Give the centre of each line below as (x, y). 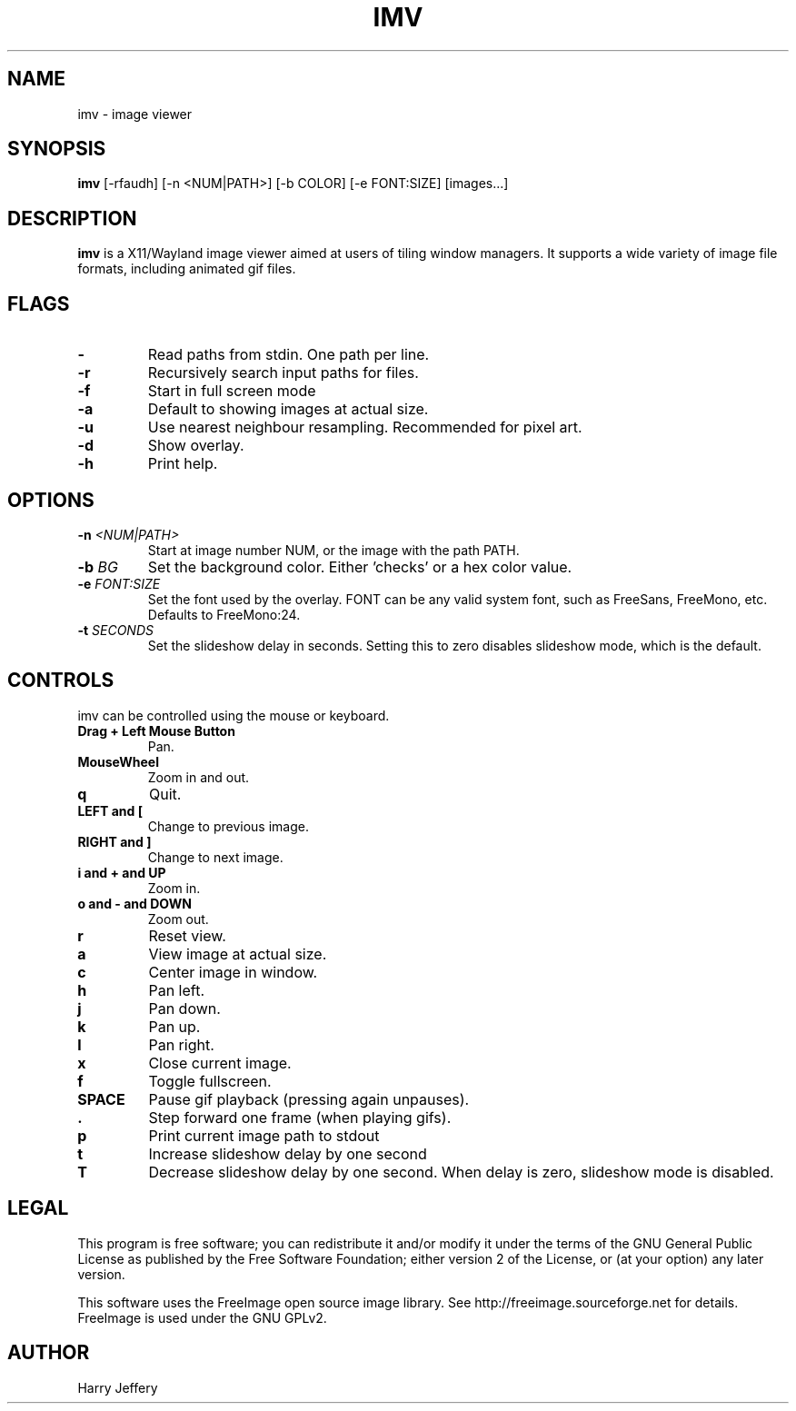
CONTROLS (61, 681)
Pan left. (176, 990)
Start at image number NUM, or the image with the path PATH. (333, 550)
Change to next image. (215, 857)
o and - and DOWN (134, 903)
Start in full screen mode (232, 391)
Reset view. (187, 935)
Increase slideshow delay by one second (288, 1153)
